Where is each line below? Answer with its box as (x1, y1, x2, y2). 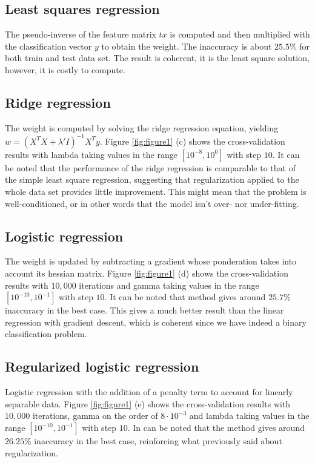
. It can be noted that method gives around (104, 291, 266, 303)
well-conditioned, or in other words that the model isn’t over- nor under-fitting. (5, 197, 299, 209)
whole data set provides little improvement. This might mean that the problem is (5, 185, 307, 198)
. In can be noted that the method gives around (127, 421, 305, 433)
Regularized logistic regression (5, 357, 199, 376)
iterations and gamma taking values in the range (79, 278, 259, 291)
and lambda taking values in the (189, 409, 310, 422)
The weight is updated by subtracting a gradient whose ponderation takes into (5, 255, 297, 268)
